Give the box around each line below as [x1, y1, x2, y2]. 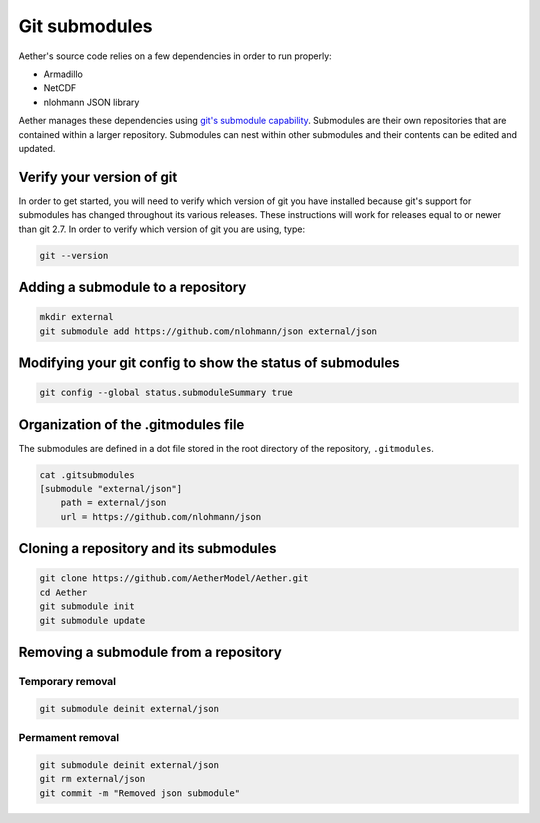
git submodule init [39, 601, 135, 612]
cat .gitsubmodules [39, 469, 135, 480]
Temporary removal [18, 674, 117, 688]
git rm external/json [39, 773, 146, 785]
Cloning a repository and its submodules [18, 540, 277, 557]
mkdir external [39, 311, 114, 323]
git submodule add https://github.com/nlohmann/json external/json [39, 325, 378, 337]
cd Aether [39, 586, 88, 598]
